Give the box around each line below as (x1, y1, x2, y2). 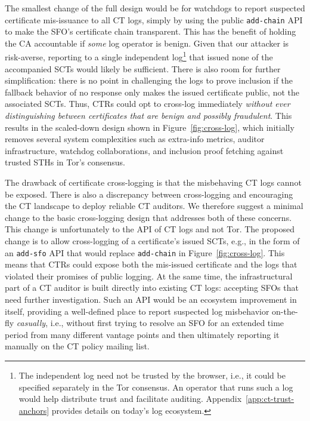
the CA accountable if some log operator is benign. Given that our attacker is (5, 36, 289, 49)
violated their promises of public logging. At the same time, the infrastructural (5, 269, 293, 282)
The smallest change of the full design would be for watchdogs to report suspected (5, 2, 305, 14)
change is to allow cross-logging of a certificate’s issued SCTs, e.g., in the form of (5, 235, 300, 247)
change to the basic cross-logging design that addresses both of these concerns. (5, 211, 292, 223)
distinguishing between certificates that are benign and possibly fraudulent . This (5, 109, 292, 122)
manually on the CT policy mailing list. (5, 340, 150, 352)
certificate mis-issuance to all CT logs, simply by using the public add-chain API (5, 13, 303, 26)
